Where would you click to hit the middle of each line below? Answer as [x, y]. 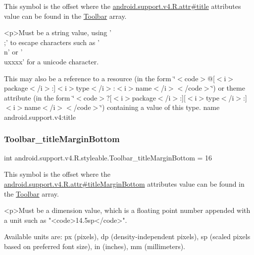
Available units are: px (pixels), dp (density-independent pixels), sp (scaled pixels [127, 236]
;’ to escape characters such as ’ [52, 42]
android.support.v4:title [40, 117]
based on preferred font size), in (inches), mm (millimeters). [95, 246]
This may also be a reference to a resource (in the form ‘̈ [90, 78]
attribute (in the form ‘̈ [39, 97]
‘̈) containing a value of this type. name [160, 107]
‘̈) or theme [228, 88]
